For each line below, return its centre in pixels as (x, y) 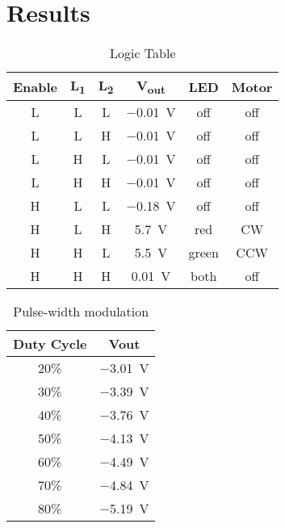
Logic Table (142, 53)
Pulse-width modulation (81, 312)
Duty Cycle (50, 344)
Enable (36, 86)
